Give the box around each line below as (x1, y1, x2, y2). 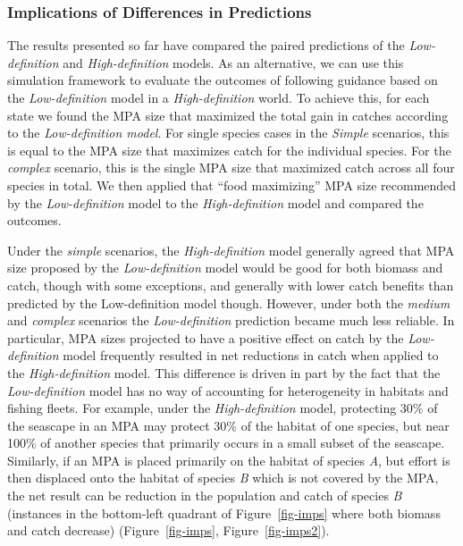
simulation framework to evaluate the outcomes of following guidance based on (7, 71, 438, 89)
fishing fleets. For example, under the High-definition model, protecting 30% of (7, 399, 438, 417)
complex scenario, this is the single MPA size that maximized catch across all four (7, 158, 455, 177)
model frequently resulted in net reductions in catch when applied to (63, 346, 439, 365)
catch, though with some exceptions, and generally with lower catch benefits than (7, 275, 454, 294)
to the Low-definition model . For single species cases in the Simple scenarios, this (7, 123, 450, 142)
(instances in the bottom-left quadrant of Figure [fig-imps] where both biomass (7, 503, 441, 522)
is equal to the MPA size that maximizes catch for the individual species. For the (7, 140, 451, 159)
